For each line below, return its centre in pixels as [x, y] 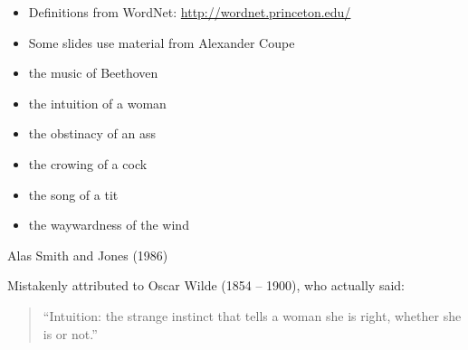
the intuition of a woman [97, 103]
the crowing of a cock [88, 163]
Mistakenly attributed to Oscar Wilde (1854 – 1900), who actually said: [206, 285]
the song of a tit [73, 194]
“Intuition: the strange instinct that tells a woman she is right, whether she [252, 315]
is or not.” [70, 333]
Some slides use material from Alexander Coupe [162, 42]
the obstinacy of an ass [92, 133]
